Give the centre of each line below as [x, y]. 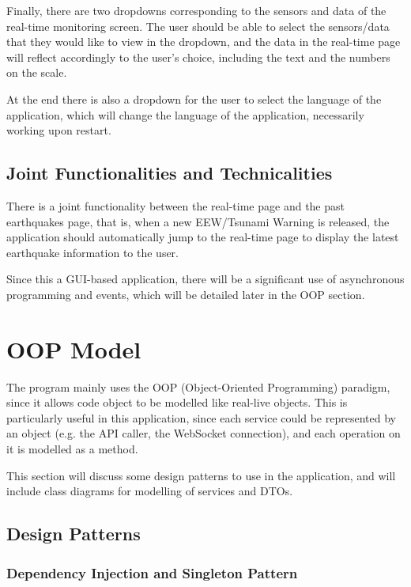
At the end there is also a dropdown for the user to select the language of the [194, 98]
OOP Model [74, 348]
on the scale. [37, 72]
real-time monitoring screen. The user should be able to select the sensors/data [198, 26]
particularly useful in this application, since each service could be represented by [201, 417]
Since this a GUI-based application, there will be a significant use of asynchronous [205, 279]
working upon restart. [59, 130]
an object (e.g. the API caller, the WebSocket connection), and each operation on [204, 433]
